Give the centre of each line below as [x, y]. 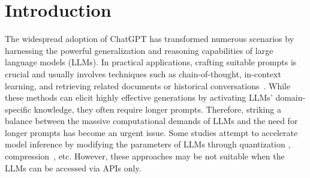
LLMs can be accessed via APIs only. [73, 168]
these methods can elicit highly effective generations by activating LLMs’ [139, 97]
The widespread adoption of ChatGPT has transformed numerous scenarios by [150, 39]
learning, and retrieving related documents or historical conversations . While [148, 85]
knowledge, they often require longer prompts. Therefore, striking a [157, 109]
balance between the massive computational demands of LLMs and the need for [151, 121]
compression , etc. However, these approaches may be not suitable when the [145, 156]
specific [18, 109]
